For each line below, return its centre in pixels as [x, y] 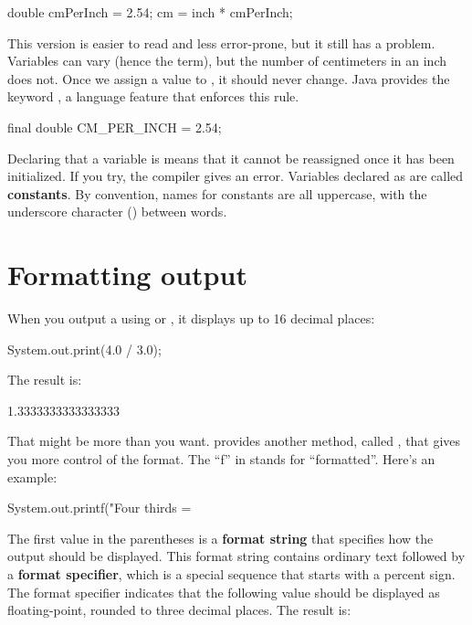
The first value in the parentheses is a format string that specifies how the [220, 538]
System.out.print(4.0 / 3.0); [84, 349]
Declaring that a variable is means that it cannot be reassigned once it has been [231, 158]
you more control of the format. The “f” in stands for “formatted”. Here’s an [221, 459]
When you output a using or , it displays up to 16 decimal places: [191, 318]
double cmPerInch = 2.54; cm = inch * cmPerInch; [150, 12]
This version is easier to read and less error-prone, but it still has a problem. [221, 42]
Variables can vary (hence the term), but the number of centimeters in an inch [227, 61]
